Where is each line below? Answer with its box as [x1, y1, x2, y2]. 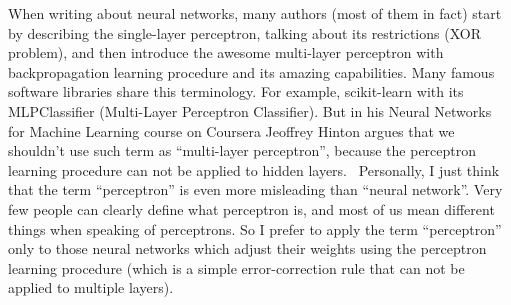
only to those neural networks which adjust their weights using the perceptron [8, 238, 487, 259]
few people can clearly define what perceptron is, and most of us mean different [8, 198, 495, 219]
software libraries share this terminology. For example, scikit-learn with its [8, 81, 464, 102]
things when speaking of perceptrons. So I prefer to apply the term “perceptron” [8, 218, 502, 239]
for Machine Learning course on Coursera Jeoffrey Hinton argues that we [8, 120, 455, 141]
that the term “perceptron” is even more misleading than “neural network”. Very [8, 179, 503, 200]
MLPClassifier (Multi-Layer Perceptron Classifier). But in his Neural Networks [8, 100, 492, 121]
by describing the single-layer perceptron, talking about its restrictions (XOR [8, 22, 481, 43]
